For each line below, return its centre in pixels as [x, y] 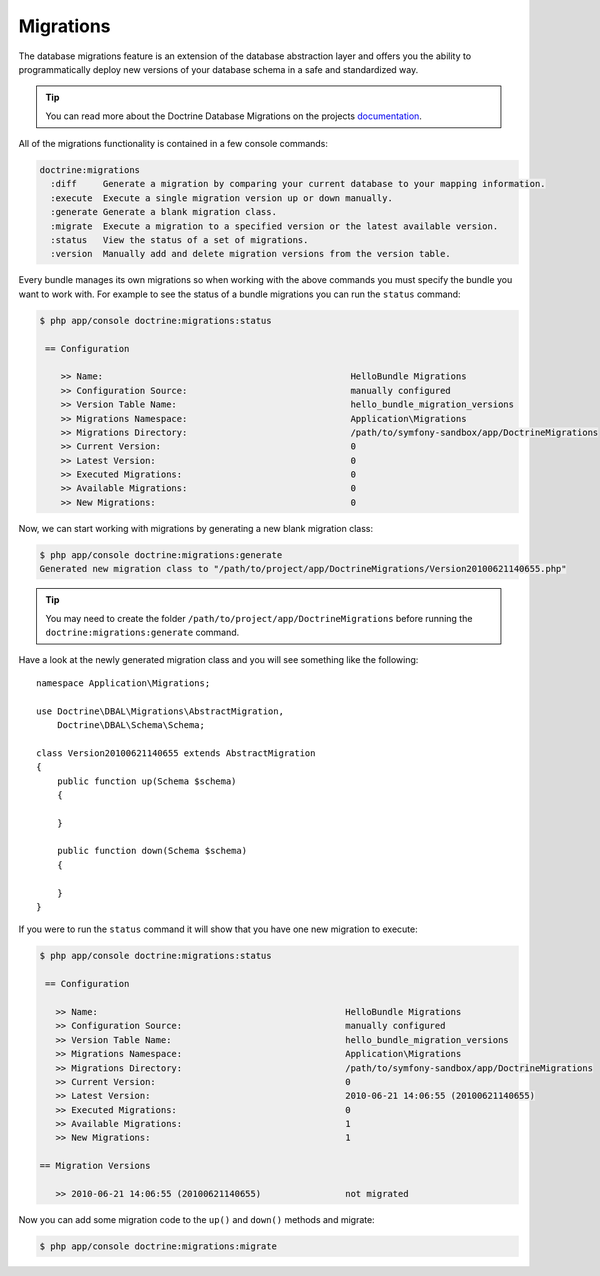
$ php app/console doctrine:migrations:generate [161, 554]
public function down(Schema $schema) [152, 851]
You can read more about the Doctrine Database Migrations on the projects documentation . [233, 116]
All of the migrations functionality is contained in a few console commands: [173, 144]
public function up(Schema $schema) [146, 781]
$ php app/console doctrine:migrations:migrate [158, 1246]
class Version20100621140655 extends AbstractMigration [176, 753]
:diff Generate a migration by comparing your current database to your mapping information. [298, 184]
